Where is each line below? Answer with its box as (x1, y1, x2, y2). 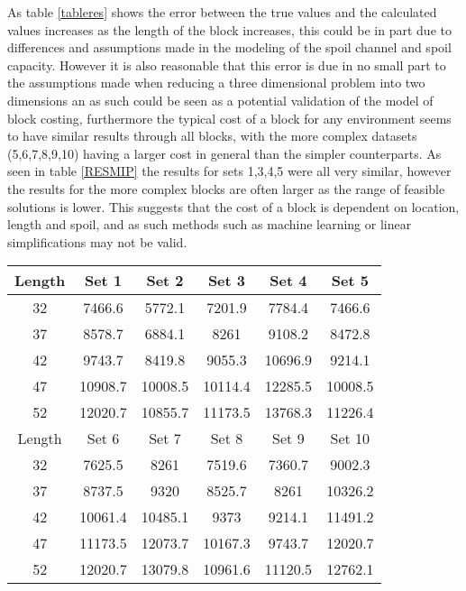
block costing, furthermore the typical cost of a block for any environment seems (7, 108, 452, 127)
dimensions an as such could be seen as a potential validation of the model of (7, 90, 434, 109)
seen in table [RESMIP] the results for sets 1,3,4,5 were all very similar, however (7, 162, 452, 180)
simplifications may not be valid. (7, 232, 187, 251)
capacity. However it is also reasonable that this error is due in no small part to (7, 55, 446, 74)
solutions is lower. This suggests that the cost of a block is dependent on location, (7, 197, 460, 216)
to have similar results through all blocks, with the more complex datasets (7, 126, 417, 145)
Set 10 (330, 428, 370, 449)
